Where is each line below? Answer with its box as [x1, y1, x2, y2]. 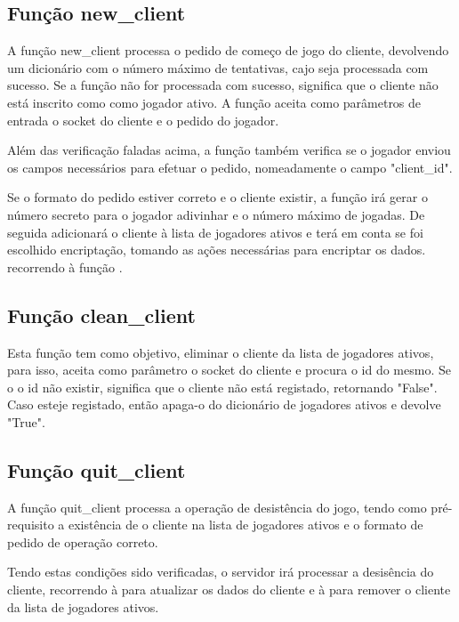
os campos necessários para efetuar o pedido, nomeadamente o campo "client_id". [7, 158, 453, 176]
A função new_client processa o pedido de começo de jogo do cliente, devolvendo [7, 41, 449, 60]
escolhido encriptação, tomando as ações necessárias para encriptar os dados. [7, 240, 426, 259]
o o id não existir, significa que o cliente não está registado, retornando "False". [7, 377, 438, 396]
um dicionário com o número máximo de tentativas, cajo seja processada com [7, 58, 429, 77]
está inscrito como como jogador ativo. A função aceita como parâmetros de [7, 93, 422, 111]
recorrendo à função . [7, 257, 123, 276]
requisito [7, 515, 54, 534]
